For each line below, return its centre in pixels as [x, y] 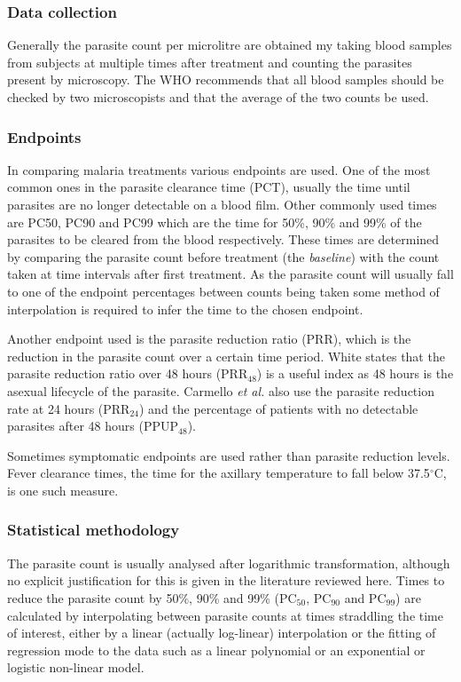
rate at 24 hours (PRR [69, 408]
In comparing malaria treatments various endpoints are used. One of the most [219, 169]
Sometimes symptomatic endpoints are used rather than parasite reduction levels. [229, 455]
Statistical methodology [94, 530]
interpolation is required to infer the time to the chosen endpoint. [185, 309]
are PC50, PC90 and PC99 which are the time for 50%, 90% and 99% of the [215, 222]
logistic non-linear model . [76, 667]
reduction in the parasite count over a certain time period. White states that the [226, 356]
